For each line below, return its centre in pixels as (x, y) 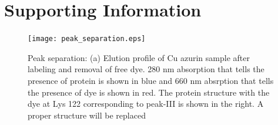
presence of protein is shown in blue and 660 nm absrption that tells (151, 80)
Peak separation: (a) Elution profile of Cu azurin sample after (139, 57)
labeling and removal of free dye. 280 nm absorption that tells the (146, 69)
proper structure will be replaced (87, 115)
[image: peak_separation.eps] (87, 39)
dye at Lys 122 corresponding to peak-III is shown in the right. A (146, 104)
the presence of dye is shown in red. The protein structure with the (149, 92)
